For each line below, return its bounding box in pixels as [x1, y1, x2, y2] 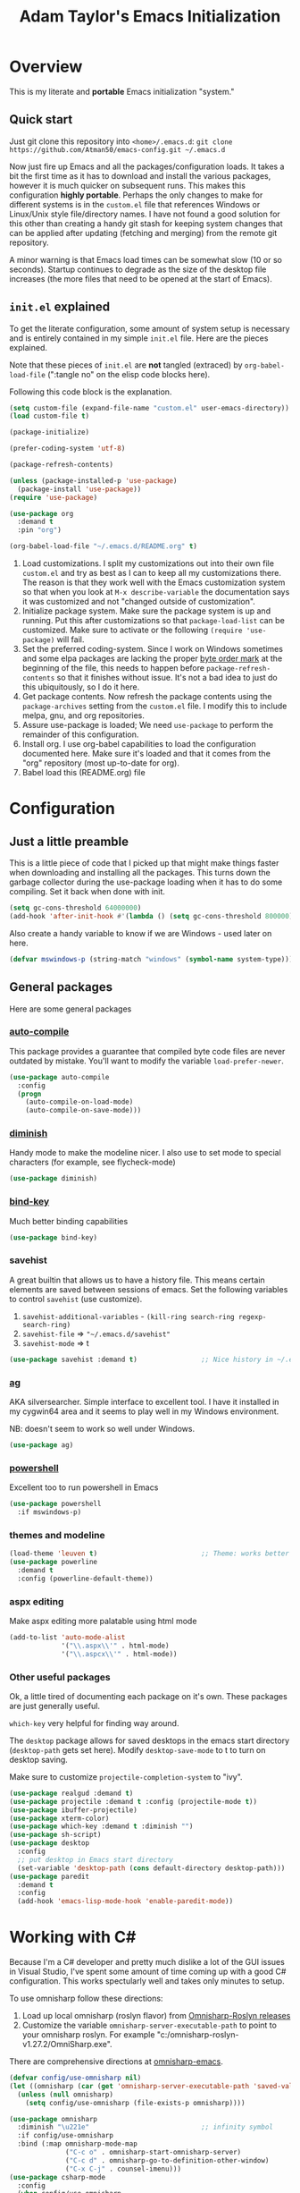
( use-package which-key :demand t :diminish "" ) [9, 1822, 194, 1831]
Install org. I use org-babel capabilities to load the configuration [21, 739, 256, 749]
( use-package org [9, 509, 74, 518]
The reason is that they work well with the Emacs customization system [21, 577, 286, 588]
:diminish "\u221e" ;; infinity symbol [17, 2122, 274, 2132]
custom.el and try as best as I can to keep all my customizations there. [21, 568, 282, 579]
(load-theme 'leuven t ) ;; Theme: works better [9, 1549, 290, 1558]
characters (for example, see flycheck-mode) [9, 1156, 176, 1168]
